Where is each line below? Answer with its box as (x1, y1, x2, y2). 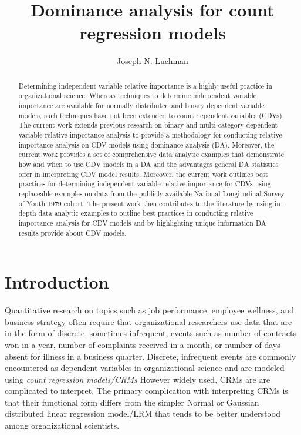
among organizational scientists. (5, 419, 120, 431)
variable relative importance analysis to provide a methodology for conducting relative (18, 129, 282, 139)
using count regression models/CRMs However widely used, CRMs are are (5, 373, 270, 385)
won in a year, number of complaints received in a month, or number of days (5, 338, 280, 350)
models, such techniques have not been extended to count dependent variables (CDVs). (18, 110, 284, 120)
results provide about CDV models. (18, 227, 127, 237)
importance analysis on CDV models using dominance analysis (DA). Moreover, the (18, 139, 275, 149)
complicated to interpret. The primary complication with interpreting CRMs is (5, 384, 288, 397)
